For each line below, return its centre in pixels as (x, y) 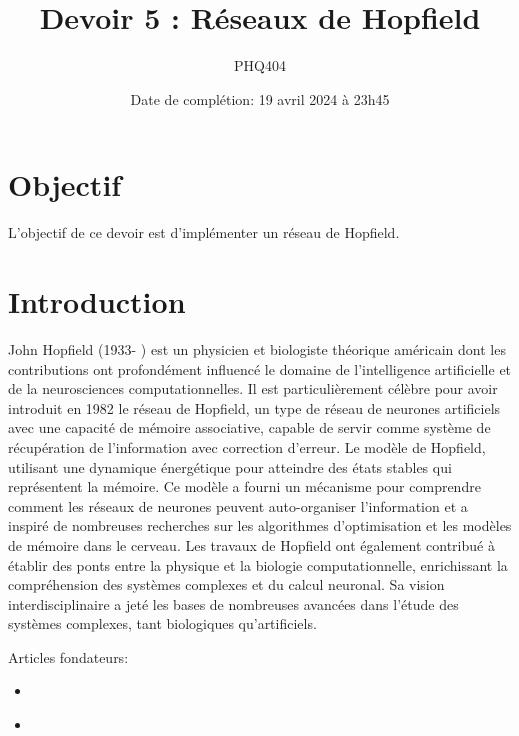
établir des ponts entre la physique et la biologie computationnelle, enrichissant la (258, 564)
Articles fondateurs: (68, 656)
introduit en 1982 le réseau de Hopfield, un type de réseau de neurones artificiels (254, 407)
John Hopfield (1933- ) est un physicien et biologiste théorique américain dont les (257, 348)
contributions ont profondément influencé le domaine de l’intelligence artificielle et (260, 368)
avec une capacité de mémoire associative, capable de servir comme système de (249, 427)
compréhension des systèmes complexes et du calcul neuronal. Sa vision (226, 584)
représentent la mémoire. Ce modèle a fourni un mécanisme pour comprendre (244, 486)
